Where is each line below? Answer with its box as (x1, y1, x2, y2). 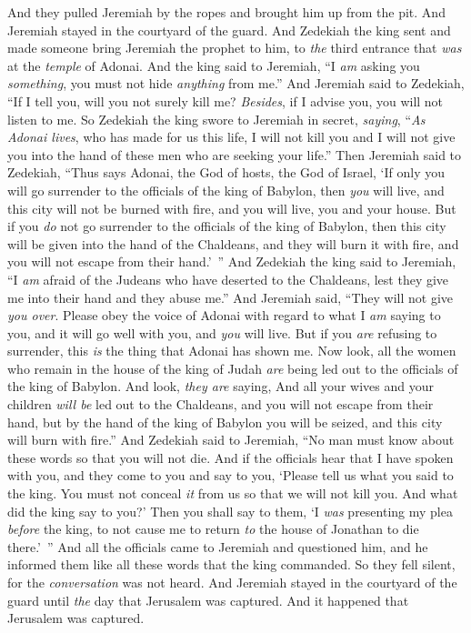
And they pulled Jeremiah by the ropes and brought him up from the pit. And (7, 3, 446, 21)
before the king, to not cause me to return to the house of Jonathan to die (7, 519, 419, 538)
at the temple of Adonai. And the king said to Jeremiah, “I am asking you (7, 55, 420, 75)
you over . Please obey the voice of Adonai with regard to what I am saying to (7, 306, 441, 325)
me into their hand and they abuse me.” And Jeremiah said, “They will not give (7, 287, 454, 306)
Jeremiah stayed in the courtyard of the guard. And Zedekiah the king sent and (7, 20, 451, 39)
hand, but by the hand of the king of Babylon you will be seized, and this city (7, 412, 443, 431)
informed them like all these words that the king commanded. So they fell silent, (7, 555, 456, 574)
